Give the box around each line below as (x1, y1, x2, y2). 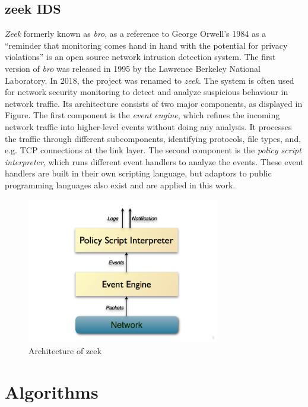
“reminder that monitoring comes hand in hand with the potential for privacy (5, 39, 288, 51)
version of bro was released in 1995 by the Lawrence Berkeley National (5, 62, 261, 74)
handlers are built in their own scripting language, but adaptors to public (5, 167, 272, 179)
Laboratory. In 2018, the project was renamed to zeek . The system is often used (5, 74, 294, 86)
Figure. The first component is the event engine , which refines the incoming (5, 109, 280, 121)
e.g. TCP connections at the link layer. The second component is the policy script (5, 144, 301, 156)
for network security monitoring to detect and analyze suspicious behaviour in (5, 86, 288, 98)
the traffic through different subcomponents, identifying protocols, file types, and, (5, 132, 301, 144)
